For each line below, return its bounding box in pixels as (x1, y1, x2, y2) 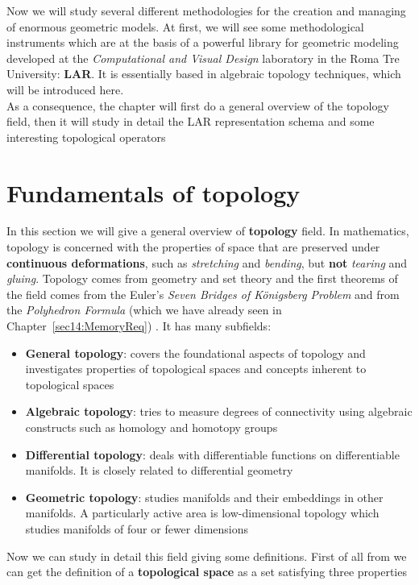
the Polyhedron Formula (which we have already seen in (6, 301, 282, 318)
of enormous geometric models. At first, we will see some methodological (6, 18, 364, 35)
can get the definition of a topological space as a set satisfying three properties (6, 563, 407, 580)
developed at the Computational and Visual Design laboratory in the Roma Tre (6, 49, 400, 66)
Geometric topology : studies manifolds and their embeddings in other (25, 488, 384, 505)
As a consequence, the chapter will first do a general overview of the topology (6, 97, 389, 114)
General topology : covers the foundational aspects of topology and (25, 344, 366, 361)
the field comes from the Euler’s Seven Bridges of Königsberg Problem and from (6, 285, 400, 302)
